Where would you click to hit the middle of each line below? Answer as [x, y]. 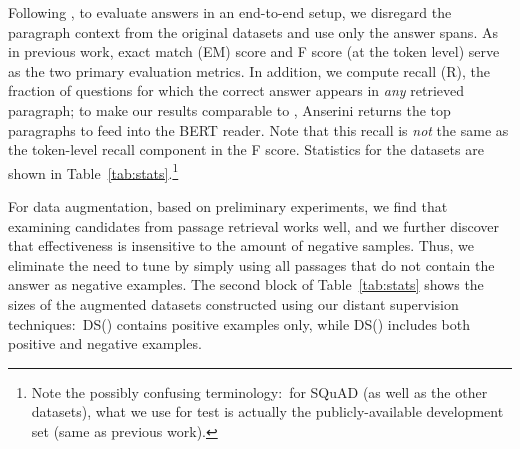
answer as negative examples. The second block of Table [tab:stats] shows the [246, 284]
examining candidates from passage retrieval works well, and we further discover [254, 225]
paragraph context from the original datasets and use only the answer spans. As [253, 31]
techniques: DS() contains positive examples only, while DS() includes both [239, 323]
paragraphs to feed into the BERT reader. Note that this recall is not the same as [258, 129]
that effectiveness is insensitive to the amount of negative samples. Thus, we [241, 245]
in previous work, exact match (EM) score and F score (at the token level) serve [254, 51]
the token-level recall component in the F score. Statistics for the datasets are [246, 149]
